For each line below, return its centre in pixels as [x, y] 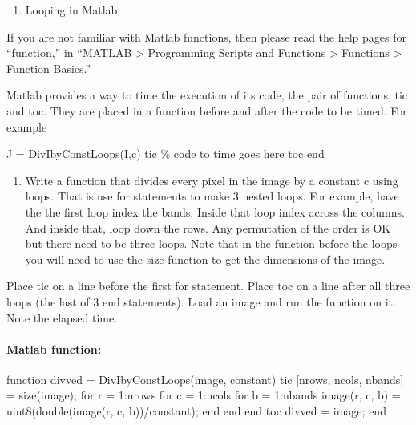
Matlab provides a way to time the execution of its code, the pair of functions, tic [207, 95]
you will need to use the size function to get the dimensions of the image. [205, 259]
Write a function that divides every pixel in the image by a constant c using [212, 180]
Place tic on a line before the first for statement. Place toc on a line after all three [208, 286]
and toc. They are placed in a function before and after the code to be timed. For [207, 110]
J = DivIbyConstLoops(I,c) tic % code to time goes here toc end [166, 154]
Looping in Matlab [71, 10]
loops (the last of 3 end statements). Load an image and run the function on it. [201, 301]
